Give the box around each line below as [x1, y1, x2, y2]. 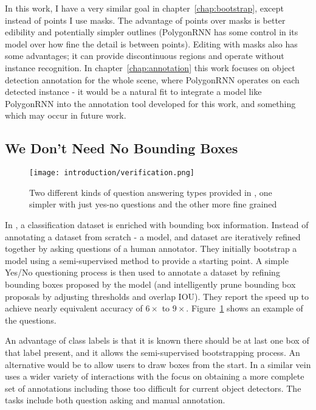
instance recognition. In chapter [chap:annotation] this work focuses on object [5, 61, 295, 74]
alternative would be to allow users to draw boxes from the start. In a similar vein [5, 358, 311, 370]
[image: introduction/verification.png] [29, 169, 195, 178]
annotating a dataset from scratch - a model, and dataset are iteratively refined [5, 230, 301, 243]
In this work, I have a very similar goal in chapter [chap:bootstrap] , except [5, 2, 284, 14]
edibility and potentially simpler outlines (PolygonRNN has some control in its [5, 26, 298, 38]
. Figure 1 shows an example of [186, 302, 303, 314]
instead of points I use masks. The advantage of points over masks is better [5, 13, 286, 26]
